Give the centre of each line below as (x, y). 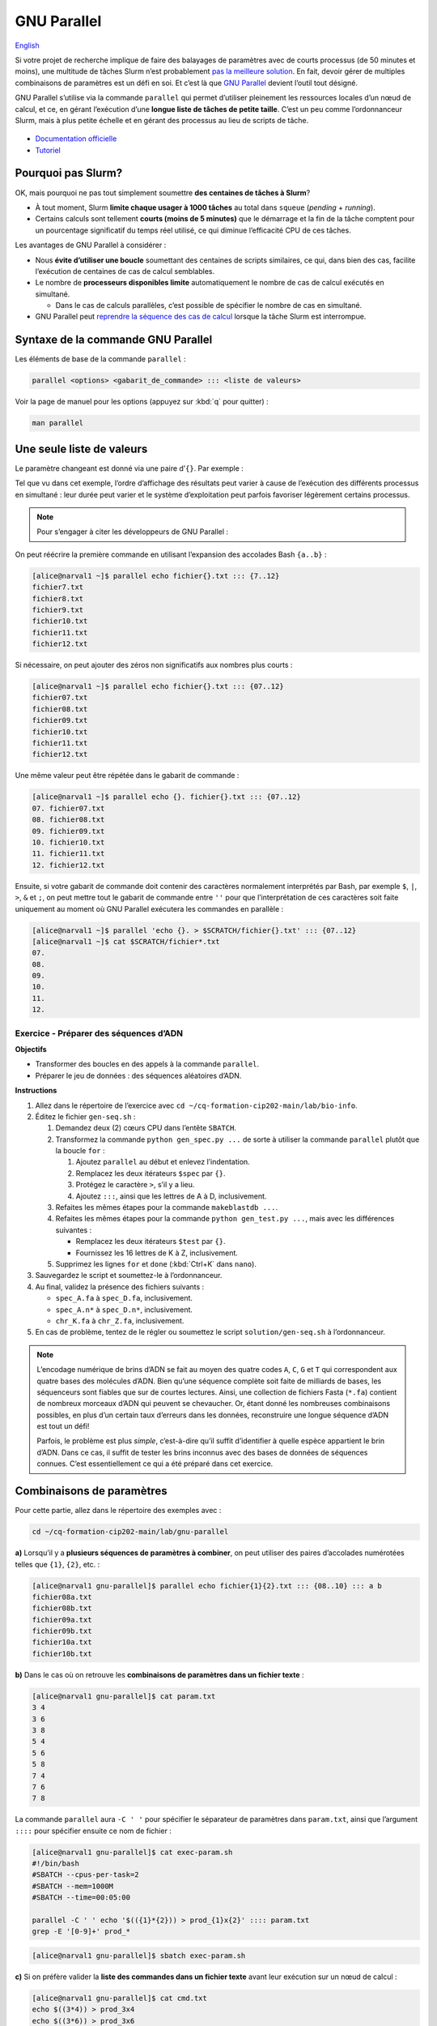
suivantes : (74, 1230)
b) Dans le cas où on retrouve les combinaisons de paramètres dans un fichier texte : (159, 1674)
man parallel (58, 423)
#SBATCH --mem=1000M (72, 1886)
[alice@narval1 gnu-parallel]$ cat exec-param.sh (132, 1852)
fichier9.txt (58, 609)
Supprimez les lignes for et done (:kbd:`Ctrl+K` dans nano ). (156, 1264)
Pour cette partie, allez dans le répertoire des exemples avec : (118, 1511)
